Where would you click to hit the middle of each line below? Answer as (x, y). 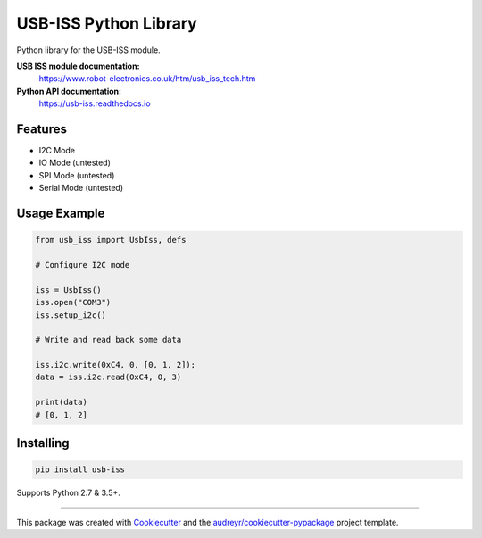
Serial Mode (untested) (81, 188)
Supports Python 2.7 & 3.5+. (68, 493)
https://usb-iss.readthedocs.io (95, 103)
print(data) (62, 402)
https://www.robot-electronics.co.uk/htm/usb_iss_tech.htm (147, 79)
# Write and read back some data (108, 340)
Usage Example (61, 213)
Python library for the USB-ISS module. (88, 50)
